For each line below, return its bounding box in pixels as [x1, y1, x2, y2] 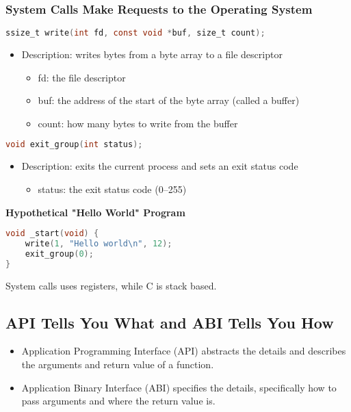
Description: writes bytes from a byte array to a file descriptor [21, 47, 283, 62]
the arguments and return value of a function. [21, 357, 214, 372]
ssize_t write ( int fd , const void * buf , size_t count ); [5, 28, 265, 38]
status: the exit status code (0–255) [38, 181, 187, 196]
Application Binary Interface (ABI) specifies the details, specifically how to [21, 380, 337, 394]
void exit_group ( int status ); [5, 140, 143, 150]
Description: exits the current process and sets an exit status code [21, 159, 298, 173]
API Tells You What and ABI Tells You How [5, 311, 334, 333]
